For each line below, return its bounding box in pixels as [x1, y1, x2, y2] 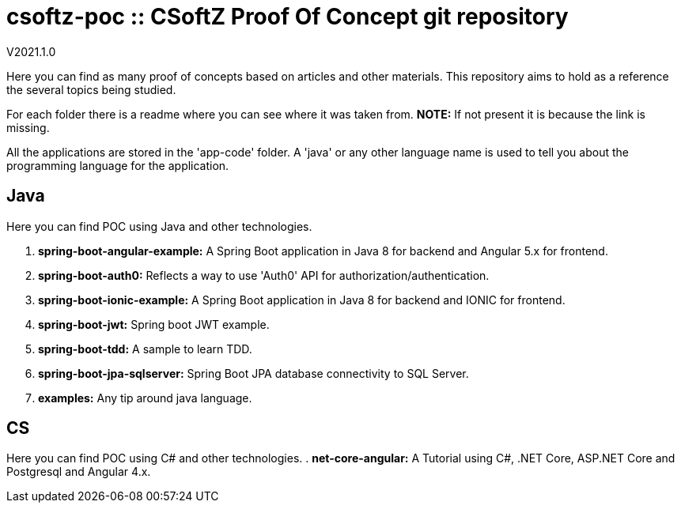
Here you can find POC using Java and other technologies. [6, 219, 312, 233]
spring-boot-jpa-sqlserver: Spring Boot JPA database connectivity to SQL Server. [38, 366, 469, 380]
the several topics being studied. [6, 82, 176, 96]
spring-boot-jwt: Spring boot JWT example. [38, 317, 270, 331]
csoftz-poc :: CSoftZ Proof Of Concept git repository [6, 3, 569, 30]
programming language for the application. [6, 158, 229, 172]
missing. [6, 120, 50, 134]
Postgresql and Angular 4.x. [6, 465, 151, 479]
